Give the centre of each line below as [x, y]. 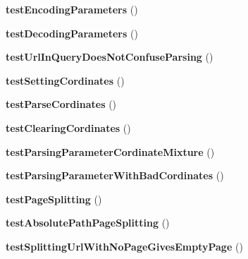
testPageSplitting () [54, 199]
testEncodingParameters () [72, 9]
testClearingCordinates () [68, 127]
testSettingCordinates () [65, 80]
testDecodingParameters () [72, 33]
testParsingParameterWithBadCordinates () [115, 175]
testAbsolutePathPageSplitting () [88, 223]
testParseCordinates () [61, 104]
